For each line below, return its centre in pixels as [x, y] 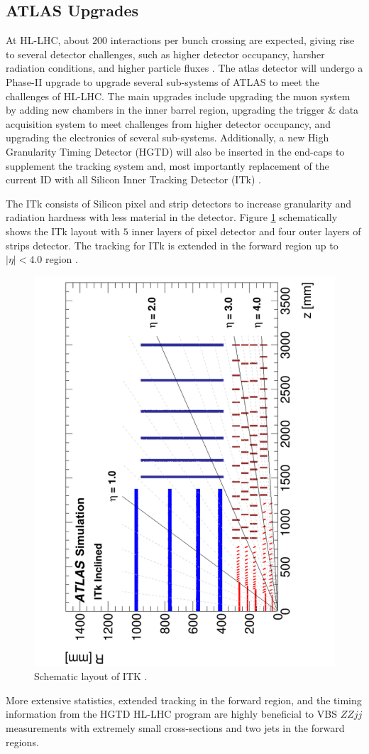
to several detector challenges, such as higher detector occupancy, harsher [165, 54]
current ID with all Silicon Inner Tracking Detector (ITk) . [133, 179]
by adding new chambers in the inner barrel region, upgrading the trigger [165, 110]
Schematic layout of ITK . [91, 676]
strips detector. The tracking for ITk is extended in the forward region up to [172, 245]
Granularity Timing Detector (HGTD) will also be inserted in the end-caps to [175, 151]
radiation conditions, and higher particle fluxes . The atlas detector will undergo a [184, 68]
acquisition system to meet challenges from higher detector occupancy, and [169, 123]
